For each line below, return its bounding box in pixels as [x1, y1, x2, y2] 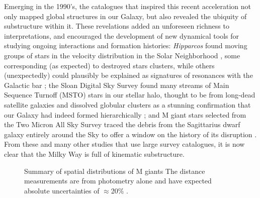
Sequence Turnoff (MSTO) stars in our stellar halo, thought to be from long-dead [4, 89, 255, 100]
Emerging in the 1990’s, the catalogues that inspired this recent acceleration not [4, 1, 251, 11]
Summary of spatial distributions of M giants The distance [24, 165, 205, 176]
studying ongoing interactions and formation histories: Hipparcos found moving [4, 40, 247, 51]
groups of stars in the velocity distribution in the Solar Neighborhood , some [4, 50, 240, 60]
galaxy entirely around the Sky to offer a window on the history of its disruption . [4, 129, 257, 139]
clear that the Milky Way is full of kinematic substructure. [4, 148, 185, 159]
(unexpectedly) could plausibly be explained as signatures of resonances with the [4, 70, 253, 80]
